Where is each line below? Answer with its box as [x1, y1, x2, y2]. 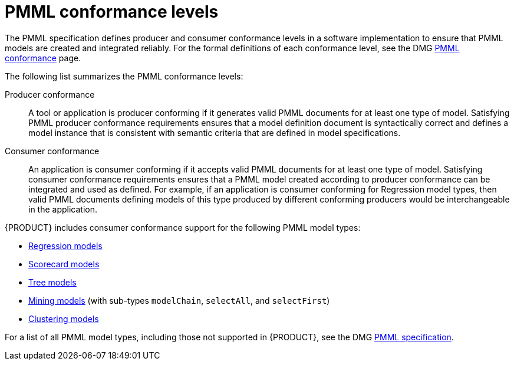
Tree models [28, 277, 77, 287]
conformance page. [5, 52, 81, 63]
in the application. [28, 204, 98, 214]
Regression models [28, 240, 103, 251]
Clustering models [28, 313, 99, 324]
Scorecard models [28, 258, 100, 269]
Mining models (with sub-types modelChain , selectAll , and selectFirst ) [28, 295, 330, 306]
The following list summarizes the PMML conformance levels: [5, 71, 243, 81]
